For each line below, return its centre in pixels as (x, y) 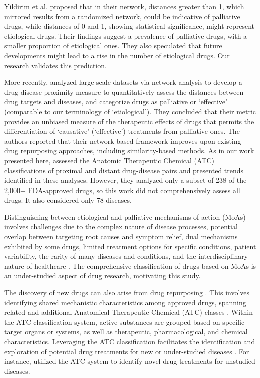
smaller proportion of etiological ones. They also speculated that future (113, 45)
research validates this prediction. (55, 65)
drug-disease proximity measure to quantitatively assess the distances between (124, 91)
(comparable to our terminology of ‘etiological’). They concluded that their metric (130, 111)
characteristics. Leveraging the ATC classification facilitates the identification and (130, 341)
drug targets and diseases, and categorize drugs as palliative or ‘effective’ (116, 102)
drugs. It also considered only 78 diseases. (68, 200)
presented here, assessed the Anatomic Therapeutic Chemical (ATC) (109, 160)
